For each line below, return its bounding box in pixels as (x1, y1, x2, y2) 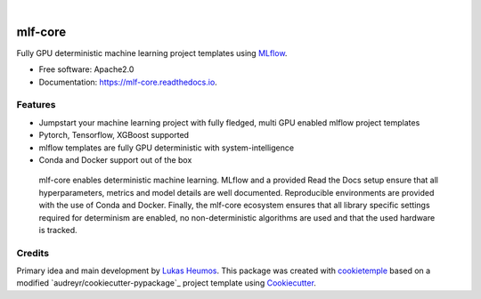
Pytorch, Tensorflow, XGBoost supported (38, 130, 190, 141)
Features (16, 99, 56, 111)
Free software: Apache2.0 (38, 64, 135, 75)
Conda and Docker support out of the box (38, 155, 192, 165)
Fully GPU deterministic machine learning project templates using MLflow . (16, 47, 288, 58)
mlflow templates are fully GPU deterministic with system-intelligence (38, 142, 294, 153)
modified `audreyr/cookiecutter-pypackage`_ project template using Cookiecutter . (16, 278, 316, 288)
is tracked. (38, 224, 77, 235)
